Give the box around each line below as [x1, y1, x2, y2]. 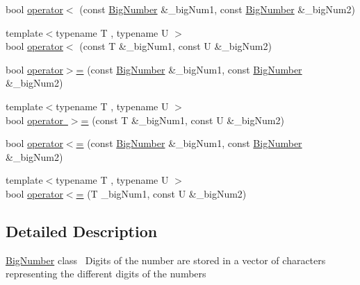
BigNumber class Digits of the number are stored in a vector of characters [6, 252, 326, 267]
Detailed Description [6, 220, 158, 241]
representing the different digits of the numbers [6, 266, 206, 281]
